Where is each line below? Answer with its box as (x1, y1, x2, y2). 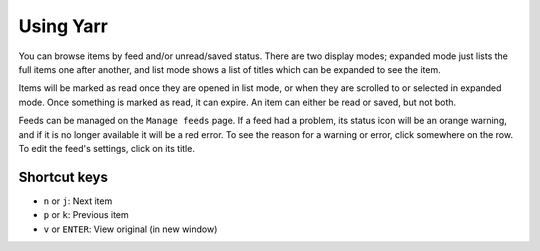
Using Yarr (18, 15, 109, 37)
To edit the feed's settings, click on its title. (18, 142, 195, 154)
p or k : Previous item (43, 209, 129, 221)
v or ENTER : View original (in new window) (43, 223, 218, 235)
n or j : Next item (43, 195, 113, 207)
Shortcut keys (18, 168, 109, 185)
